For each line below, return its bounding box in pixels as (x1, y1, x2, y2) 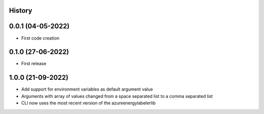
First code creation (21, 35, 60, 41)
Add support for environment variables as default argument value (21, 86, 154, 92)
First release (21, 61, 46, 67)
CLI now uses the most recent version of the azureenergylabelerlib (21, 100, 156, 106)
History (9, 6, 33, 15)
